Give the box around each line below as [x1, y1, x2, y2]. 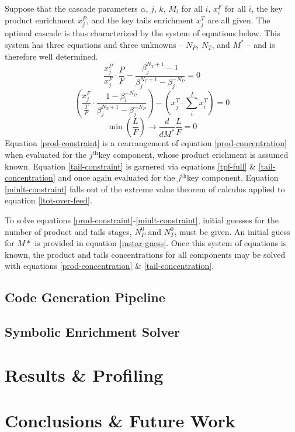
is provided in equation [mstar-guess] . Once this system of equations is [34, 237, 287, 249]
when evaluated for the [5, 148, 87, 161]
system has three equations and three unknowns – [5, 38, 183, 50]
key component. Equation [186, 171, 279, 184]
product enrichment [5, 14, 75, 26]
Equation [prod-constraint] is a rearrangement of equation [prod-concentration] [5, 137, 287, 149]
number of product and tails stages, [5, 225, 132, 237]
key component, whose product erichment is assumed [98, 148, 289, 161]
